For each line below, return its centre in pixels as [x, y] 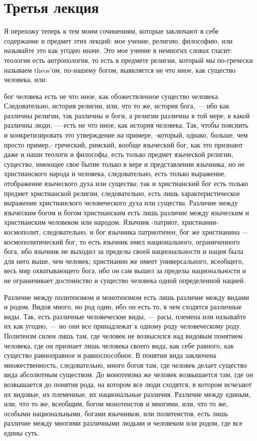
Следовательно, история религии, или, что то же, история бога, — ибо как [117, 106]
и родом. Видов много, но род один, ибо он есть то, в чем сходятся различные [123, 307]
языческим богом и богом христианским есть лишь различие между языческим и [127, 212]
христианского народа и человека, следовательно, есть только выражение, [115, 173]
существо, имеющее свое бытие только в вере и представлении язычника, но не [125, 164]
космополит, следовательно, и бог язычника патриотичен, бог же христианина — [127, 232]
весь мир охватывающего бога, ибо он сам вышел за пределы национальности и [125, 270]
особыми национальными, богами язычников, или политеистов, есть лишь [116, 413]
